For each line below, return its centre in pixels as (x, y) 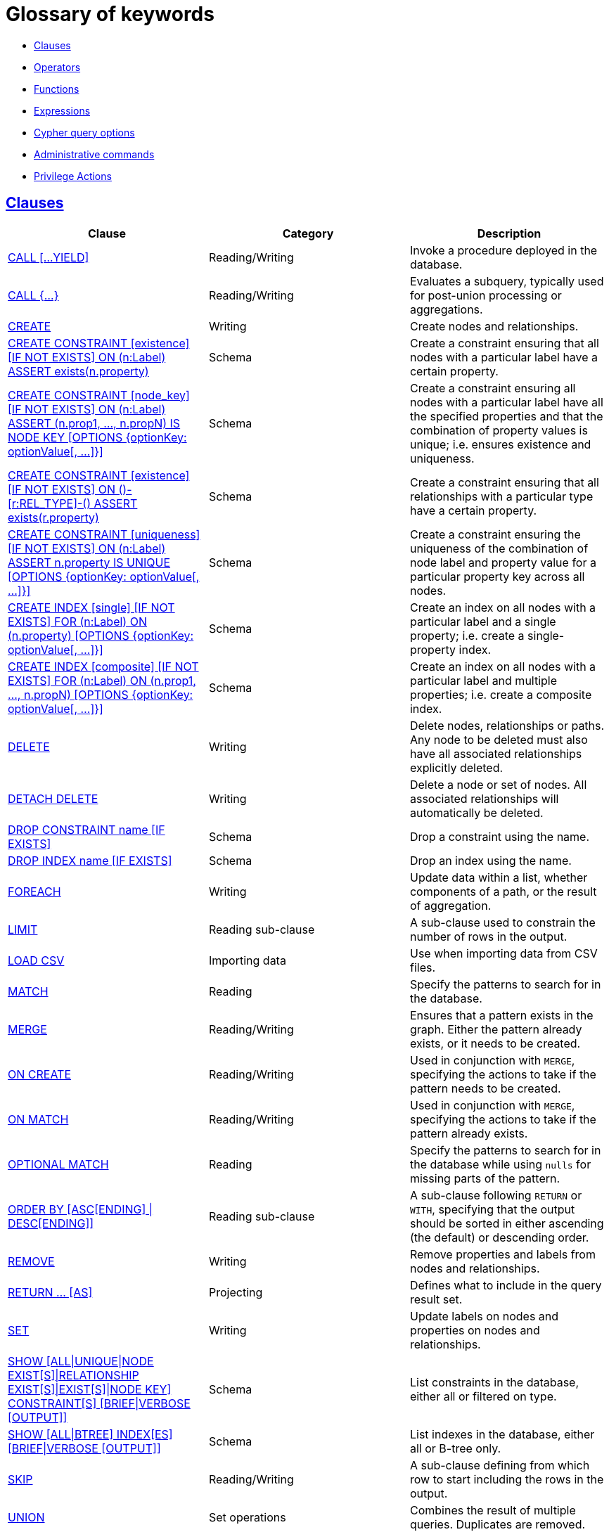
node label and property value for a (503, 562)
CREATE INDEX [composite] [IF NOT (103, 666)
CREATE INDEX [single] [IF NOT (91, 607)
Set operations (247, 1517)
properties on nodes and (475, 1330)
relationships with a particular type (501, 496)
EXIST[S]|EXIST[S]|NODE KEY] (90, 1389)
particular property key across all (497, 576)
